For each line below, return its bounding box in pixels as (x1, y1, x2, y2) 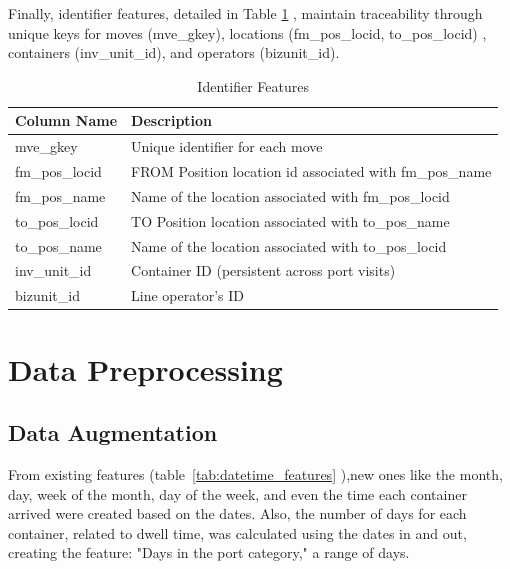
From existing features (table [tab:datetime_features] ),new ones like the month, (8, 463, 503, 484)
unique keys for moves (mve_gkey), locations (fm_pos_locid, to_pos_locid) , (8, 22, 487, 43)
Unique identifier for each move (131, 136, 323, 157)
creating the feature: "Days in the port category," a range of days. (8, 542, 410, 563)
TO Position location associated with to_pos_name (131, 210, 450, 231)
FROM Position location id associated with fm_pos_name (131, 161, 492, 182)
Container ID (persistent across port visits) (131, 260, 396, 281)
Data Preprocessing (8, 348, 283, 389)
